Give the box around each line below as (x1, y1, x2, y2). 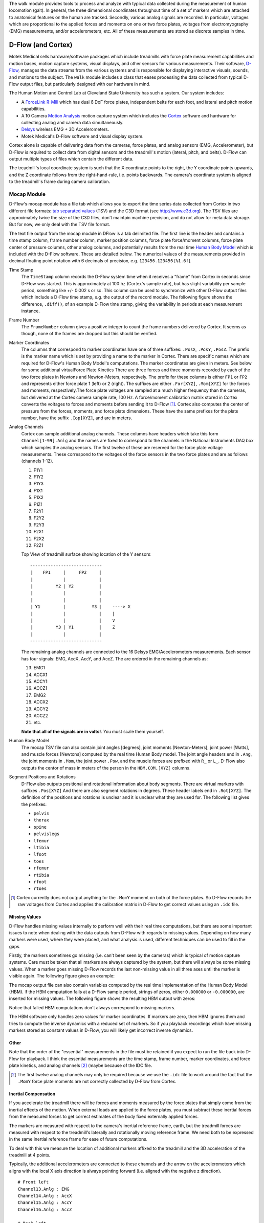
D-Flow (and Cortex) (9, 41, 73, 49)
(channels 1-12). (21, 458, 54, 464)
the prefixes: (21, 801, 47, 807)
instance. (21, 308, 40, 314)
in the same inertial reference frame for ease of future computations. (9, 1136, 148, 1142)
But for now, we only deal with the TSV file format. (9, 222, 110, 227)
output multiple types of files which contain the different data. (9, 156, 134, 161)
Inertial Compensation (9, 1091, 56, 1097)
